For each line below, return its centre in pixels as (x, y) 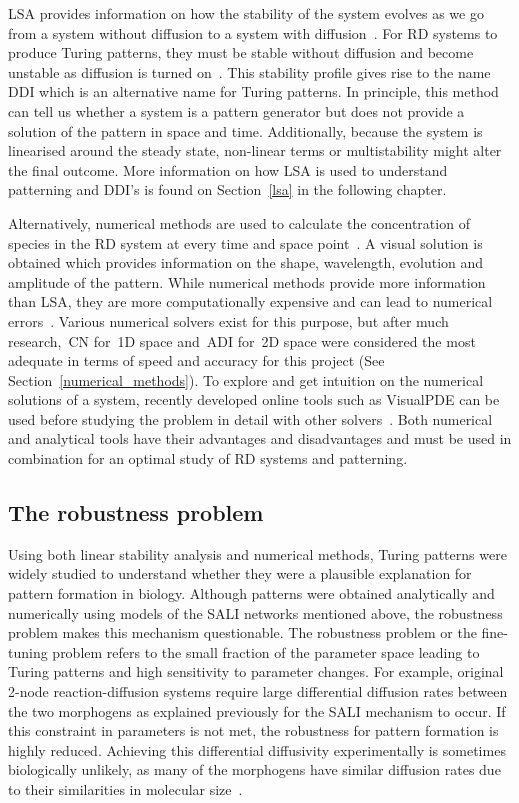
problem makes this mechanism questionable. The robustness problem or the (242, 632)
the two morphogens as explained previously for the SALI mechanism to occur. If (257, 710)
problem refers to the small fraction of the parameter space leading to (266, 651)
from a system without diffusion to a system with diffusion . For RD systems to (253, 32)
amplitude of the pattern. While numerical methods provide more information (247, 281)
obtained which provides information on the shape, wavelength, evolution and (246, 262)
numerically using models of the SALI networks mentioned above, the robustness (255, 612)
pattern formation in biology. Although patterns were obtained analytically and (251, 593)
